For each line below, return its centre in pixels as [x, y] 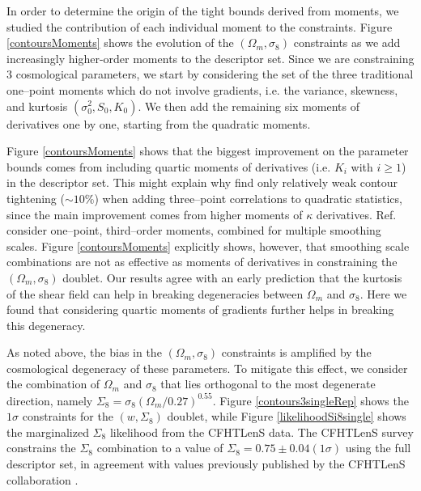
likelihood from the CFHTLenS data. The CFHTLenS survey [262, 432]
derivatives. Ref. [356, 214]
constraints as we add [347, 42]
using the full [378, 448]
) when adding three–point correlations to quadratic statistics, [248, 198]
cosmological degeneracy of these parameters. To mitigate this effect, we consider [207, 368]
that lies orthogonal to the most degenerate [268, 384]
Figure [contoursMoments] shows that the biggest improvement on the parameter [208, 151]
